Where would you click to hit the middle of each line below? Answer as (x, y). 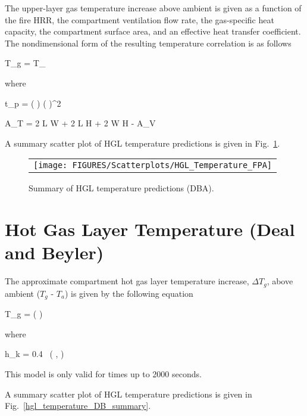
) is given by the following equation (129, 293)
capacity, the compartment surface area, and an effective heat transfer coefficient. (153, 31)
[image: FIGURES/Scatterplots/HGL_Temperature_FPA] (153, 165)
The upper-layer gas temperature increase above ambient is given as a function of (153, 8)
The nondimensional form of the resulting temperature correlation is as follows (148, 43)
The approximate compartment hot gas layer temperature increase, (127, 281)
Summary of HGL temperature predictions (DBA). (121, 188)
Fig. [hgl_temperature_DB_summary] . (78, 406)
